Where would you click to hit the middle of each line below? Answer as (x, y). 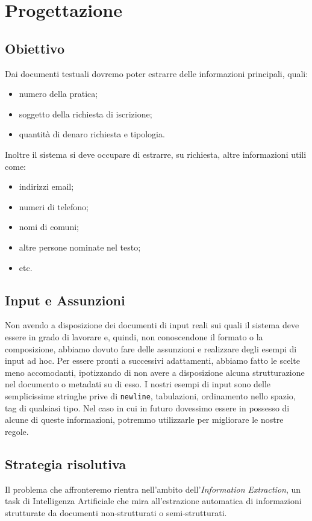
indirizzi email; (46, 186)
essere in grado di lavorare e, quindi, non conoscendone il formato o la (134, 336)
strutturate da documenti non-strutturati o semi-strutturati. (116, 512)
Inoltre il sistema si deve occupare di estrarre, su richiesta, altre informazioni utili (156, 154)
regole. (17, 431)
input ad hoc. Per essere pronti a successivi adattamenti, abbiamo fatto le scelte (152, 360)
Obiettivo (35, 48)
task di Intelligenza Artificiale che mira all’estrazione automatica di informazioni (153, 501)
